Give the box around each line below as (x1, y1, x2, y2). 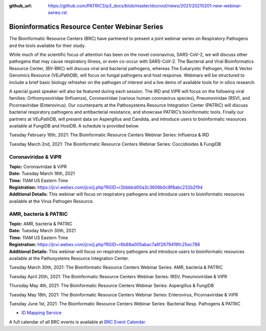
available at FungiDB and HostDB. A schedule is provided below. (9, 123, 140, 128)
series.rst (48, 10, 67, 16)
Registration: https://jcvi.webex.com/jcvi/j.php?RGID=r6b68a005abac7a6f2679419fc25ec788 (9, 242, 200, 248)
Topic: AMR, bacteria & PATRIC (9, 221, 72, 227)
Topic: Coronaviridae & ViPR (9, 164, 67, 169)
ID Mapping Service (21, 310, 62, 316)
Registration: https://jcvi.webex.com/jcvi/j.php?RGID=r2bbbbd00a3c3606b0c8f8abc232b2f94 (9, 184, 203, 190)
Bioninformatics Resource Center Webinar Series (9, 23, 164, 31)
